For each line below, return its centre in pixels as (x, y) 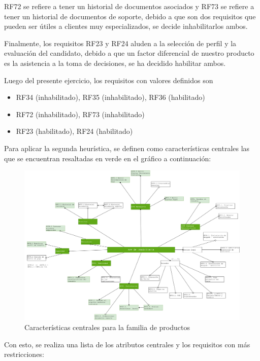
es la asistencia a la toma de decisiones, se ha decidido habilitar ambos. (115, 63)
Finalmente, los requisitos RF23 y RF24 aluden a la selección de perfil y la (120, 43)
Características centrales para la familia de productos (107, 327)
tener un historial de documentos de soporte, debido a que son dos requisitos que (130, 16)
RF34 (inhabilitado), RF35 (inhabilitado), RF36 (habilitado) (110, 97)
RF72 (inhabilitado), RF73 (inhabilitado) (80, 114)
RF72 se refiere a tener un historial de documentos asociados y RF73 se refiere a (129, 6)
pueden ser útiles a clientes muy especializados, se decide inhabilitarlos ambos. (126, 26)
